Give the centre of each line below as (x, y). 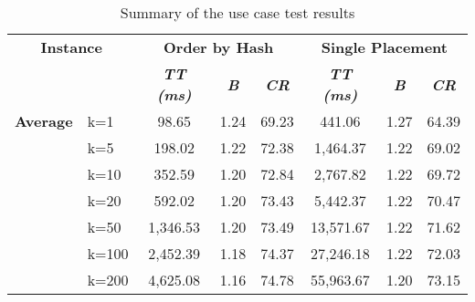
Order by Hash (219, 47)
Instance (71, 47)
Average (44, 121)
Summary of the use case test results (237, 12)
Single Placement (384, 47)
